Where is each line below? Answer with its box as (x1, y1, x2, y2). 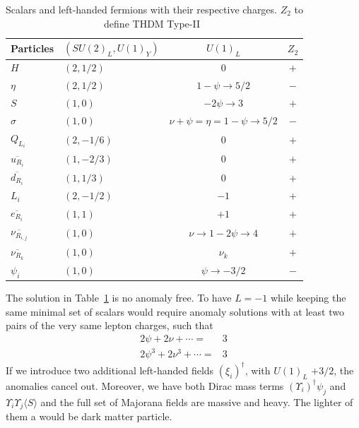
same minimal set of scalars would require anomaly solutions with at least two (6, 304, 344, 319)
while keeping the (270, 290, 346, 305)
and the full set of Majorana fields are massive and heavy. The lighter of (40, 394, 353, 409)
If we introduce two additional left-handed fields (6, 362, 214, 377)
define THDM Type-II (104, 16, 200, 30)
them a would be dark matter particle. (6, 409, 172, 424)
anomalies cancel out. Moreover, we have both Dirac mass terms (6, 378, 284, 393)
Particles (11, 41, 54, 56)
